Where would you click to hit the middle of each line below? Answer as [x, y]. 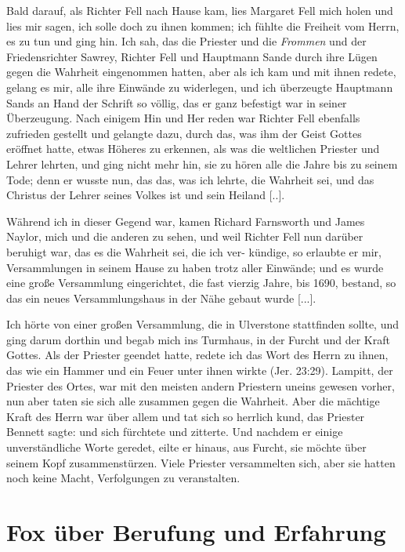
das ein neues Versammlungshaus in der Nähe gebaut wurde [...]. [161, 298]
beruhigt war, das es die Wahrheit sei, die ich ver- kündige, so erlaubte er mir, [194, 251]
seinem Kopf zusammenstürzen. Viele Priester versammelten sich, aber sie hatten [201, 462]
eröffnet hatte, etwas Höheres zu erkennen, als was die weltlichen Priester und [193, 149]
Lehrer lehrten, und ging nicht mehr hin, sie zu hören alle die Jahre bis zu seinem [202, 163]
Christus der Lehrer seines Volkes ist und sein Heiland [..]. [146, 195]
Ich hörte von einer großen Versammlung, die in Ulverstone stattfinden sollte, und [203, 324]
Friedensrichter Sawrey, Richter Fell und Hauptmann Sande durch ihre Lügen [192, 56]
